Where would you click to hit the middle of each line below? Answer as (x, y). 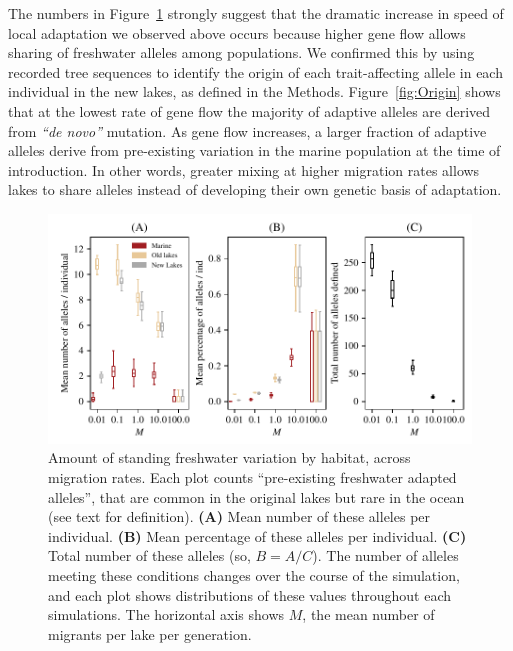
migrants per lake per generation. (150, 633)
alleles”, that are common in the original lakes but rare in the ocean (256, 496)
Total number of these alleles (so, (149, 555)
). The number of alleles (385, 555)
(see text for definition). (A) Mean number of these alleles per (239, 516)
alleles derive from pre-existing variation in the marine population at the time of (254, 150)
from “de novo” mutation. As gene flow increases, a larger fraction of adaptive (247, 130)
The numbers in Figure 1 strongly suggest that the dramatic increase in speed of (256, 13)
